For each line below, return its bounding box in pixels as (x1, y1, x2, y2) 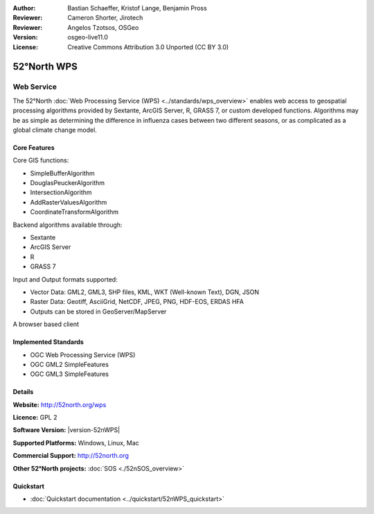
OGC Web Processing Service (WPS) (30, 350, 136, 359)
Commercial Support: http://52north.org (12, 452, 130, 460)
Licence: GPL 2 (12, 413, 57, 422)
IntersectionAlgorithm (30, 188, 93, 197)
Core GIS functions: (12, 156, 69, 164)
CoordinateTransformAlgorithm (30, 208, 119, 216)
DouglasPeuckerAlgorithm (30, 179, 105, 187)
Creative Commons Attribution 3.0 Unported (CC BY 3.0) (67, 42, 229, 51)
